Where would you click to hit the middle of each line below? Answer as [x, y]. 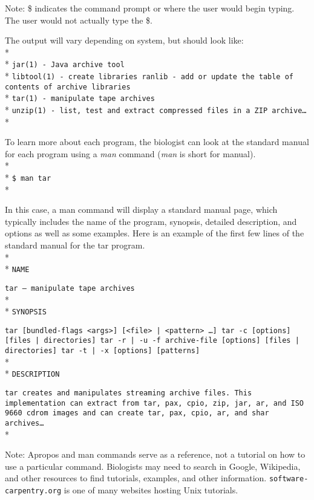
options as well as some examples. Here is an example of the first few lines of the [155, 233]
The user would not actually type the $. [79, 20]
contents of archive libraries [68, 87]
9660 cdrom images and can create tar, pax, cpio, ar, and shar [137, 413]
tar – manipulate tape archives [70, 288]
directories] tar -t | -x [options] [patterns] [103, 351]
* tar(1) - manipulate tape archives [80, 98]
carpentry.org [33, 491]
